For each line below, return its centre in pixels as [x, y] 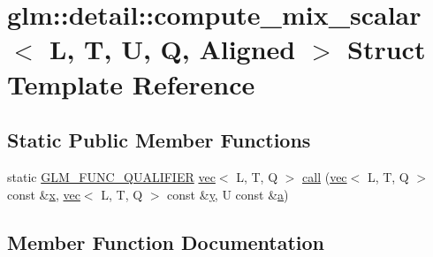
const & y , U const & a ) [228, 194]
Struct [387, 49]
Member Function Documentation [166, 242]
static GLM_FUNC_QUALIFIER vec [111, 176]
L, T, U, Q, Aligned [173, 49]
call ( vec [325, 176]
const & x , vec [44, 194]
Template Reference [131, 83]
